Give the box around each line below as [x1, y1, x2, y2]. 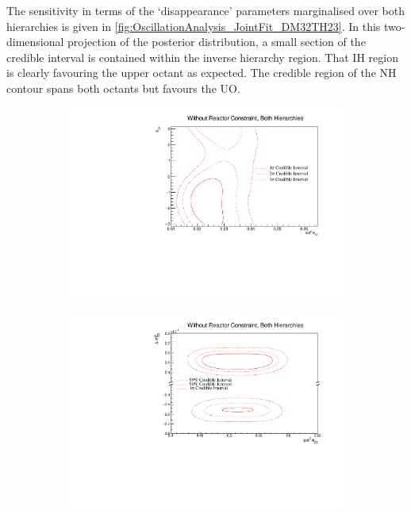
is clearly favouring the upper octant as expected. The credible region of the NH [6, 64, 397, 81]
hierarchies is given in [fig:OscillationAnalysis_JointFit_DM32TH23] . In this [6, 17, 381, 34]
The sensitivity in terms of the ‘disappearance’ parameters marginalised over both [6, 2, 405, 18]
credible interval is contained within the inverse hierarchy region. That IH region [6, 48, 398, 65]
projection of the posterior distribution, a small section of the [67, 33, 366, 50]
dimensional [6, 33, 64, 50]
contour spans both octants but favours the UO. [6, 79, 240, 96]
